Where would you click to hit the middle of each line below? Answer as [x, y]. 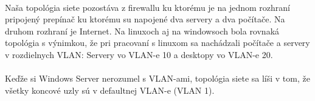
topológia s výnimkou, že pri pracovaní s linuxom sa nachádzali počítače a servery [157, 43]
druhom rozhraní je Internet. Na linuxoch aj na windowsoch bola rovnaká [142, 31]
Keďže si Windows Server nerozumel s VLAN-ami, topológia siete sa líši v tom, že [157, 78]
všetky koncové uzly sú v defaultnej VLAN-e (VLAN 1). [110, 90]
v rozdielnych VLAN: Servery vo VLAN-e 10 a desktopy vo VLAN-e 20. [139, 54]
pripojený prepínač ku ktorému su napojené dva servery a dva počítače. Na [145, 19]
